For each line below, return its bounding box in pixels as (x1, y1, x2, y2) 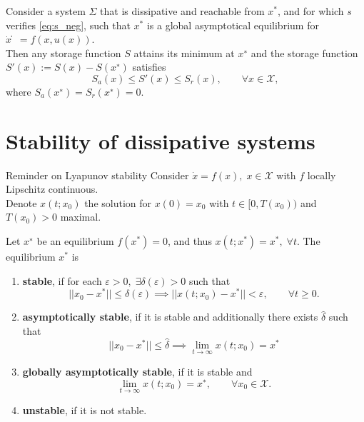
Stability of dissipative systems (6, 126, 315, 155)
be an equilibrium (36, 233, 114, 248)
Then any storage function (6, 45, 121, 60)
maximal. (60, 209, 101, 224)
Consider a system (6, 4, 86, 18)
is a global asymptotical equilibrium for (146, 17, 319, 32)
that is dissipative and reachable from (100, 4, 265, 18)
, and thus (168, 233, 212, 248)
